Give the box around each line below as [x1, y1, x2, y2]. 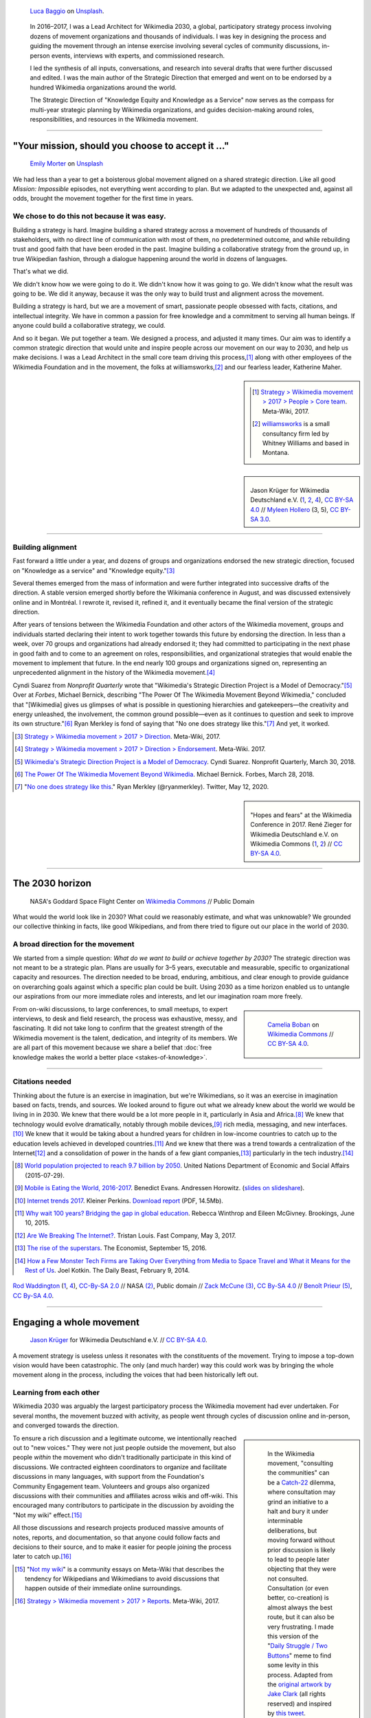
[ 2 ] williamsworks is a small [251, 420, 330, 428]
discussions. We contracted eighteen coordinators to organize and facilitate [12, 1462, 227, 1471]
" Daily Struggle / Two [267, 1642, 328, 1650]
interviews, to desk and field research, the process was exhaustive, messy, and [12, 1014, 238, 1023]
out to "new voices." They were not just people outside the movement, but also [12, 1443, 236, 1451]
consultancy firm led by [262, 429, 330, 438]
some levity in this [267, 1661, 319, 1669]
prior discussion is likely [267, 1546, 336, 1554]
